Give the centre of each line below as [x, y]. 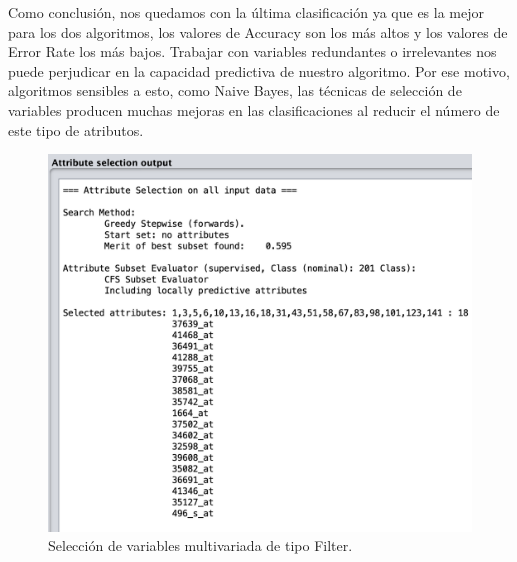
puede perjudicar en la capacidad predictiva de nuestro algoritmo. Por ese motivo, [259, 70]
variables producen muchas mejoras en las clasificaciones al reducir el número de [254, 109]
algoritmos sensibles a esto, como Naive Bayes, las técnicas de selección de [235, 90]
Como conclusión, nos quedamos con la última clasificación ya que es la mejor [246, 12]
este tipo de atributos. [76, 129]
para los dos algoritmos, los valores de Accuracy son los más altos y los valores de [258, 31]
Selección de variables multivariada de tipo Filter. [200, 545]
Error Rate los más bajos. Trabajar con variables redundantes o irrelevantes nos [252, 51]
